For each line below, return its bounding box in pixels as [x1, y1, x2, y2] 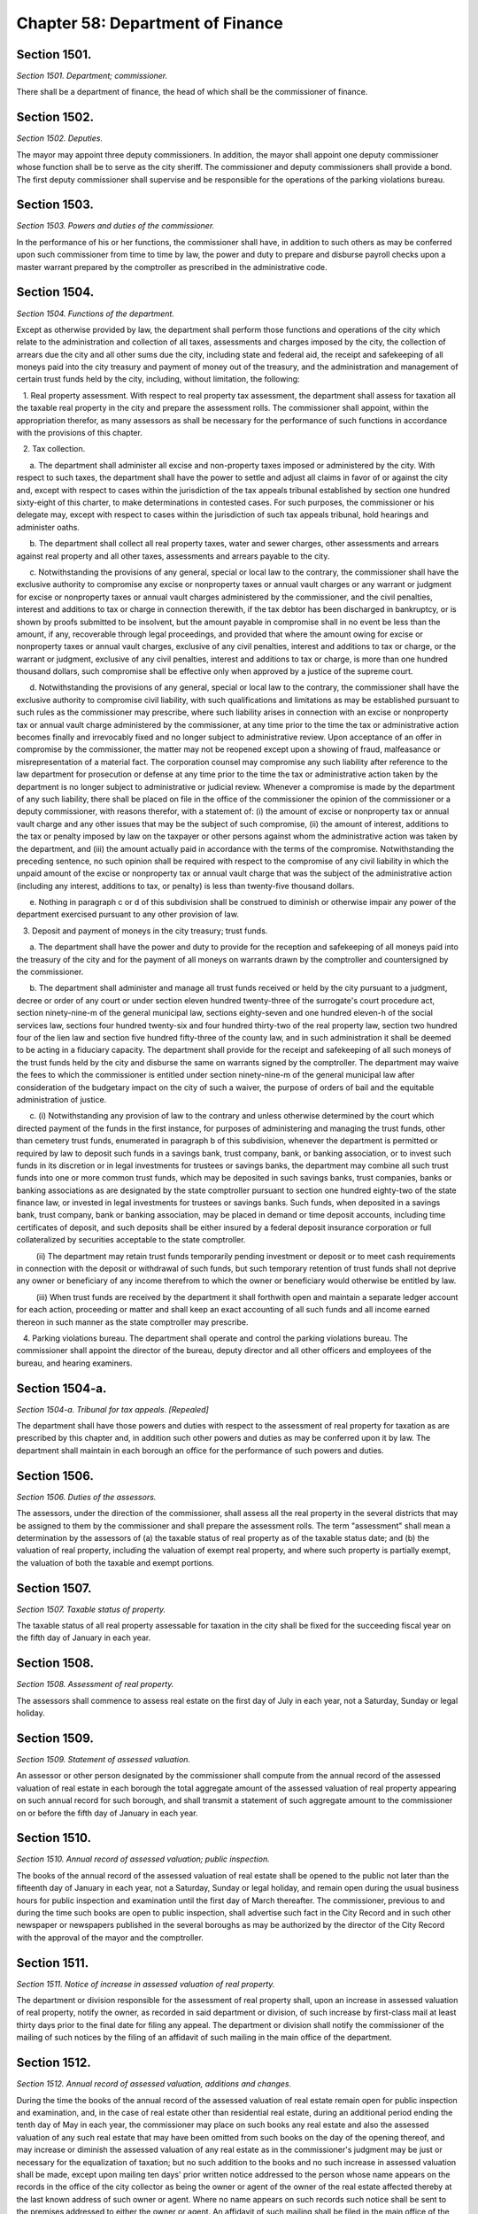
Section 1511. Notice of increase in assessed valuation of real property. [16, 1978, 275, 1989]
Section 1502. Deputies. [16, 133, 104, 143]
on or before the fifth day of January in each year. [16, 1808, 198, 1818]
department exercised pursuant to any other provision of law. [16, 909, 239, 920]
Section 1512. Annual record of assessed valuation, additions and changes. [16, 2079, 292, 2089]
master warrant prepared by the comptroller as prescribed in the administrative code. [16, 261, 328, 272]
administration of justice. [16, 1094, 107, 1104]
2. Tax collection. [22, 444, 86, 454]
